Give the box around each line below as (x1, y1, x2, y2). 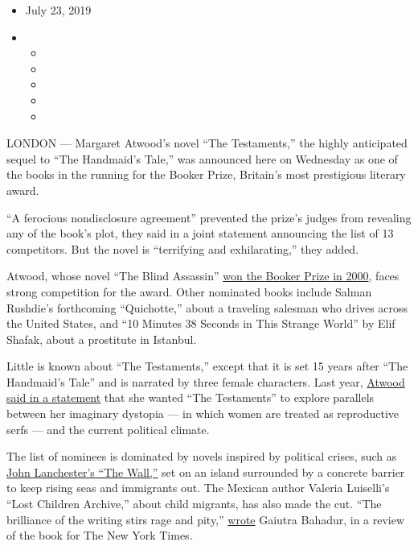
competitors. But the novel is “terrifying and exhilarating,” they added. (6, 240, 359, 257)
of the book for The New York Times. (6, 527, 193, 544)
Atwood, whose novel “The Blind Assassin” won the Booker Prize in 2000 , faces (6, 267, 400, 284)
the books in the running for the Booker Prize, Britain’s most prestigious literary (6, 166, 406, 183)
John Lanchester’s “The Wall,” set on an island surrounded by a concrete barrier (6, 463, 405, 480)
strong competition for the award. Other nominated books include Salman (6, 283, 372, 300)
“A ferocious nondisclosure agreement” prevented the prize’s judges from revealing (6, 209, 412, 225)
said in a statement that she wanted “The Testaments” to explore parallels (6, 389, 375, 406)
